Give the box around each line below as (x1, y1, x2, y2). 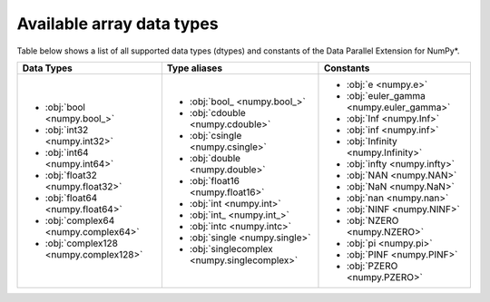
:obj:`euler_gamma (346, 89, 426, 102)
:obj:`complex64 (44, 214, 115, 227)
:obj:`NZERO (346, 214, 399, 227)
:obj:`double (189, 151, 240, 164)
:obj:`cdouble (189, 106, 247, 119)
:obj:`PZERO (346, 259, 398, 272)
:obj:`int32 (44, 123, 89, 136)
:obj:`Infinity (346, 134, 398, 147)
